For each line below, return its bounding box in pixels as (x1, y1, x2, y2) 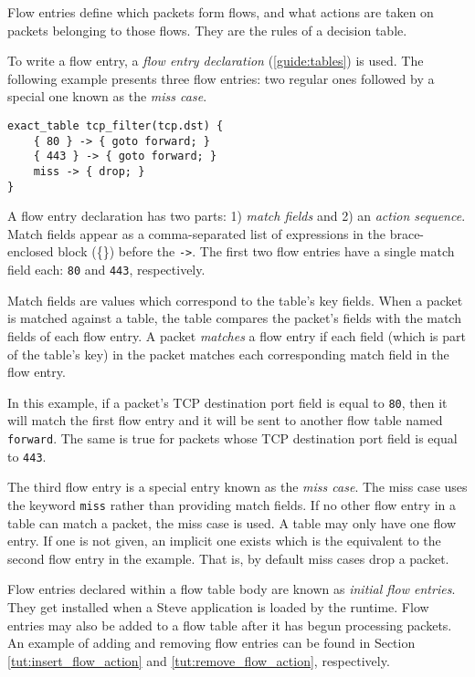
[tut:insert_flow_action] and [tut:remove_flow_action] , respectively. (7, 651, 390, 670)
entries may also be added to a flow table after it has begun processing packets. (7, 615, 452, 634)
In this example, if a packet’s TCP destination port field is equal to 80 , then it (7, 392, 448, 411)
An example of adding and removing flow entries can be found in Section (7, 633, 416, 652)
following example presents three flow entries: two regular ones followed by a (7, 68, 435, 88)
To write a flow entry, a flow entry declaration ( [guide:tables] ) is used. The (7, 51, 424, 70)
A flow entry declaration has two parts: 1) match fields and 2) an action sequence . (7, 206, 466, 225)
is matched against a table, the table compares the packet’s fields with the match (7, 308, 461, 328)
